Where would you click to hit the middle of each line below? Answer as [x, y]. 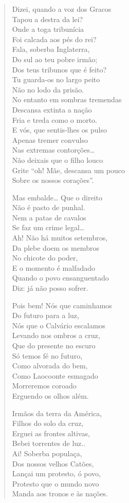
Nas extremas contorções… [53, 150]
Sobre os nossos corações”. [53, 180]
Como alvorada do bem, [50, 366]
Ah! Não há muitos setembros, [60, 238]
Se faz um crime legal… [48, 227]
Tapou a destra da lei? [48, 19]
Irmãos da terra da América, [57, 413]
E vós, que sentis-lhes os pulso [59, 130]
